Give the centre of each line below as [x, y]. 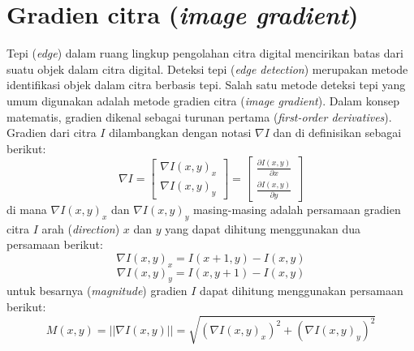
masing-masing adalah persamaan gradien [297, 209]
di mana [27, 209]
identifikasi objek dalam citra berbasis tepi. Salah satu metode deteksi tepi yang [206, 85]
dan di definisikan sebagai [337, 133]
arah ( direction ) [81, 228]
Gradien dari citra [52, 133]
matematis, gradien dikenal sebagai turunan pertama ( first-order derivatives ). [199, 116]
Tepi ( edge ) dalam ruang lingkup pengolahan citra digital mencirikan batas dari [205, 53]
